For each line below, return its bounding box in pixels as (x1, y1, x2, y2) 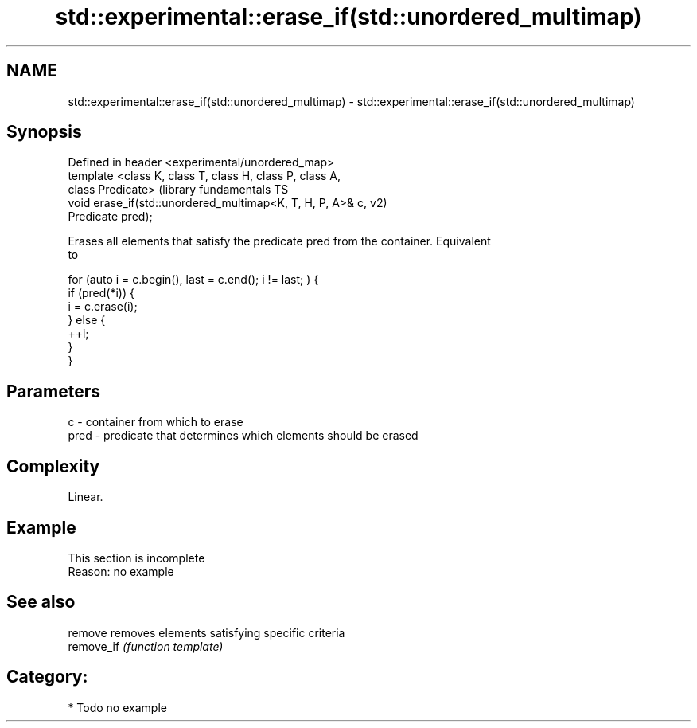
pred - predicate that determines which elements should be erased (68, 429, 419, 443)
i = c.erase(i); (68, 299, 138, 314)
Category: (6, 667, 88, 687)
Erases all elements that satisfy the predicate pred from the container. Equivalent (68, 234, 491, 249)
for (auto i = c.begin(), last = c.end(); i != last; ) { (68, 272, 319, 287)
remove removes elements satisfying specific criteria (68, 625, 345, 640)
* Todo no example (68, 700, 167, 714)
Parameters (6, 381, 100, 401)
